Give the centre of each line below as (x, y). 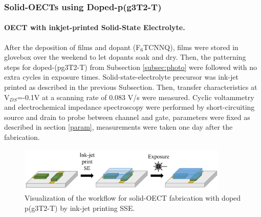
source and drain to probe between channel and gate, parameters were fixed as (127, 117)
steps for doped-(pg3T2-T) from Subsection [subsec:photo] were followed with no (131, 67)
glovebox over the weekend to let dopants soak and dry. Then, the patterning (125, 57)
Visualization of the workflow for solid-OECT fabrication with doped (133, 198)
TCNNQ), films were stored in (191, 47)
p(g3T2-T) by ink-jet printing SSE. (80, 208)
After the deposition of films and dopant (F (72, 47)
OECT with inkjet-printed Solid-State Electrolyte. (95, 27)
